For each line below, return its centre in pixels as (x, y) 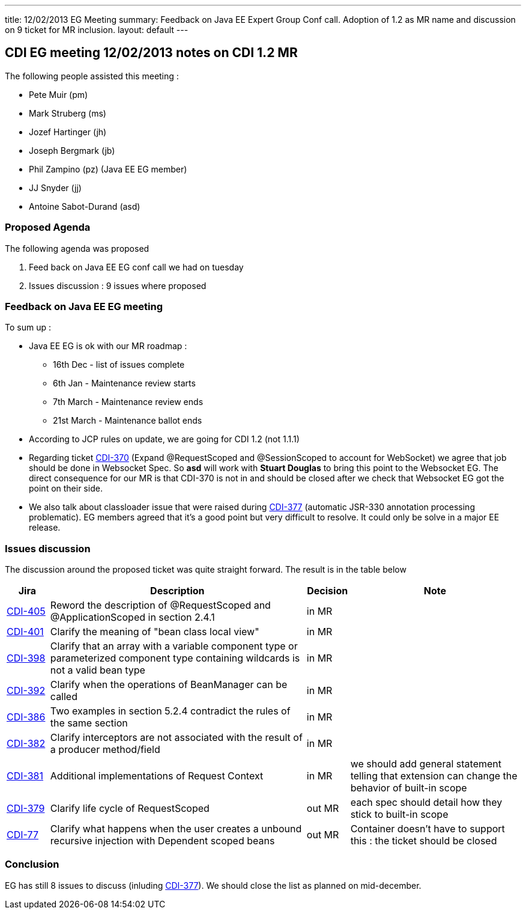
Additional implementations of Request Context (157, 776)
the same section (89, 723)
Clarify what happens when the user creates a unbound (176, 829)
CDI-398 (26, 658)
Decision (328, 591)
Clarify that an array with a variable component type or (174, 646)
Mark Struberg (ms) (68, 113)
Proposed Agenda (48, 227)
